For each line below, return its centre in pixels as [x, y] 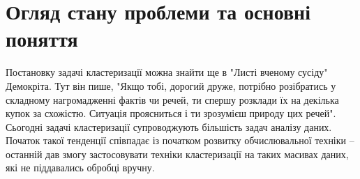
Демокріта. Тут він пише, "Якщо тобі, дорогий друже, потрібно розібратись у [171, 85]
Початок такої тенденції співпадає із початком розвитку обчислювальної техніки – [180, 140]
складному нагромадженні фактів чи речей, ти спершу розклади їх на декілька [172, 99]
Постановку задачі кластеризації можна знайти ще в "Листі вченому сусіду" [167, 72]
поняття [42, 39]
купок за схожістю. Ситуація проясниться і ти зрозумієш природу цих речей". [171, 113]
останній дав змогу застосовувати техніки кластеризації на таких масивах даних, [177, 154]
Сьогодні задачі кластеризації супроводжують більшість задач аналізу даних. [169, 126]
